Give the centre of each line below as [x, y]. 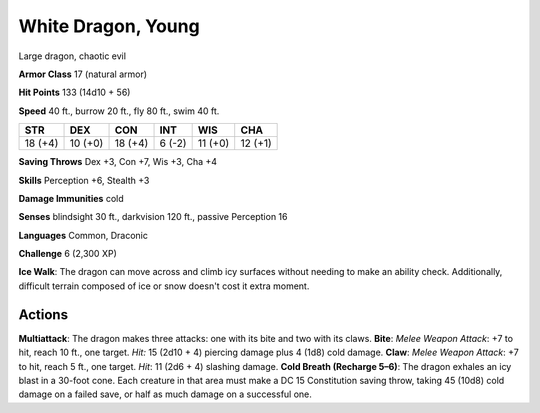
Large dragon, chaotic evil [72, 56]
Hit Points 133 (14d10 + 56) [74, 92]
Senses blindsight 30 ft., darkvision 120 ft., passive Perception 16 [153, 217]
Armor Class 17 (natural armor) [83, 74]
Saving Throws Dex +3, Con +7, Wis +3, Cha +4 [118, 162]
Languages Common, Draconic [83, 235]
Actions [43, 314]
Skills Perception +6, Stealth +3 [84, 180]
